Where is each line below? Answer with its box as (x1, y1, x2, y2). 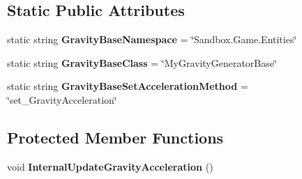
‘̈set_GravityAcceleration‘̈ (7, 92, 117, 107)
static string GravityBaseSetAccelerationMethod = (7, 79, 248, 93)
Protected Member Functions (7, 126, 224, 148)
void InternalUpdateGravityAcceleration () (7, 159, 213, 173)
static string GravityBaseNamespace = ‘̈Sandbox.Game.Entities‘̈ (7, 32, 297, 47)
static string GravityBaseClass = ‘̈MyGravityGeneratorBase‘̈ (7, 55, 277, 70)
